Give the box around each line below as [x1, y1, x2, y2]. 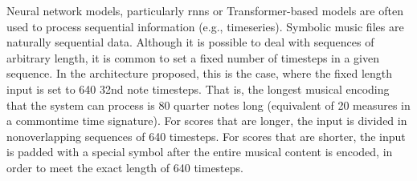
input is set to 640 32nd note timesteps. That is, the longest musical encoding [6, 80, 390, 97]
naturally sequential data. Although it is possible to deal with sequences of [6, 34, 374, 50]
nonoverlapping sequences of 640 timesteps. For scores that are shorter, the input [6, 127, 406, 144]
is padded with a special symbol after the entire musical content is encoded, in [6, 143, 393, 160]
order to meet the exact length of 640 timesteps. [6, 159, 243, 175]
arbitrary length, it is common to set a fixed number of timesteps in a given [6, 49, 380, 66]
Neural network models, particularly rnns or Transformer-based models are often [6, 2, 403, 18]
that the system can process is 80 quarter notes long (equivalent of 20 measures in [6, 96, 411, 113]
